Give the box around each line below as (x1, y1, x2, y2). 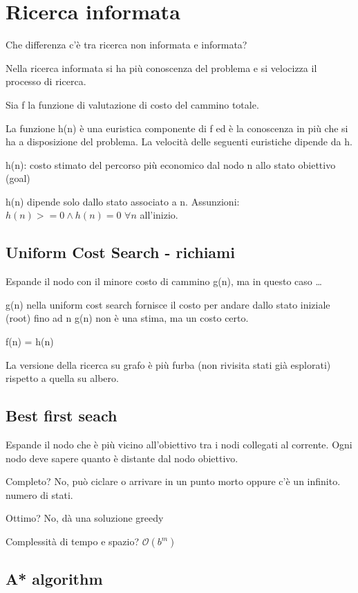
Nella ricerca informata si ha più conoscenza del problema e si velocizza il (6, 60, 317, 75)
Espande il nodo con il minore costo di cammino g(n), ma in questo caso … (6, 274, 322, 289)
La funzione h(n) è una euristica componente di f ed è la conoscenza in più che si (6, 120, 348, 135)
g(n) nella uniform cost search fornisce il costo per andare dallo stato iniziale (6, 297, 330, 311)
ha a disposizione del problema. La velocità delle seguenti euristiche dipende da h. (6, 134, 352, 149)
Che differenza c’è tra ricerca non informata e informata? (6, 37, 247, 52)
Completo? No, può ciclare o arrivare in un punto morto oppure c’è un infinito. (6, 474, 341, 489)
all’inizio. (140, 208, 178, 222)
